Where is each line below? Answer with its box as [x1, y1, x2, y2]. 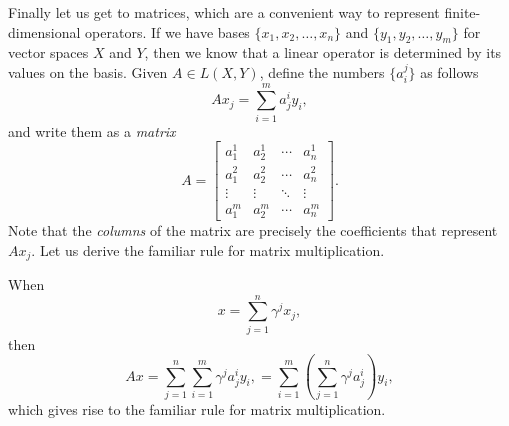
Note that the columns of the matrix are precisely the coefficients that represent [8, 219, 498, 240]
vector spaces [8, 42, 89, 63]
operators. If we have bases [85, 21, 250, 42]
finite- [444, 2, 481, 22]
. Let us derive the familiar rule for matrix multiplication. [31, 239, 385, 260]
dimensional [8, 21, 81, 42]
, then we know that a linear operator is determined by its [144, 42, 502, 63]
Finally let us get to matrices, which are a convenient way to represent [8, 2, 440, 22]
